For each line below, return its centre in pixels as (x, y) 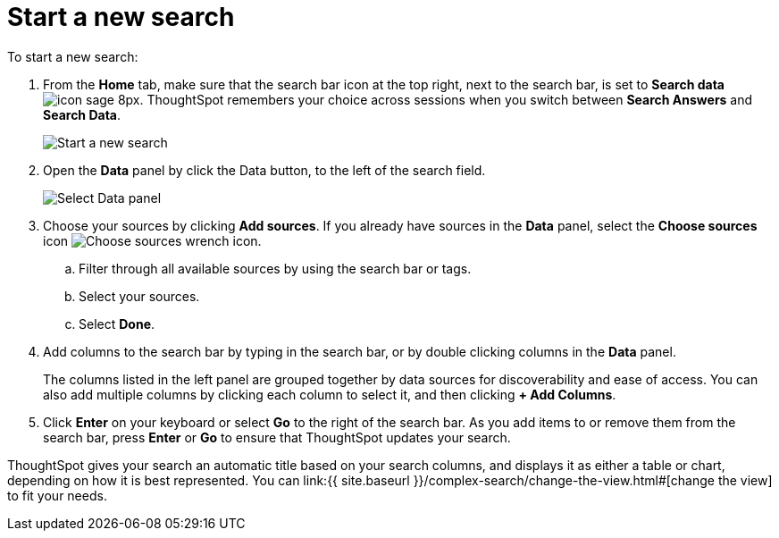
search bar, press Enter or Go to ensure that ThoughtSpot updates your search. (277, 437)
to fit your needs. (57, 495)
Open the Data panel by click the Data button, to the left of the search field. (264, 170)
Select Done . (117, 324)
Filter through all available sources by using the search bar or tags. (275, 268)
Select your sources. (139, 296)
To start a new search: (73, 56)
